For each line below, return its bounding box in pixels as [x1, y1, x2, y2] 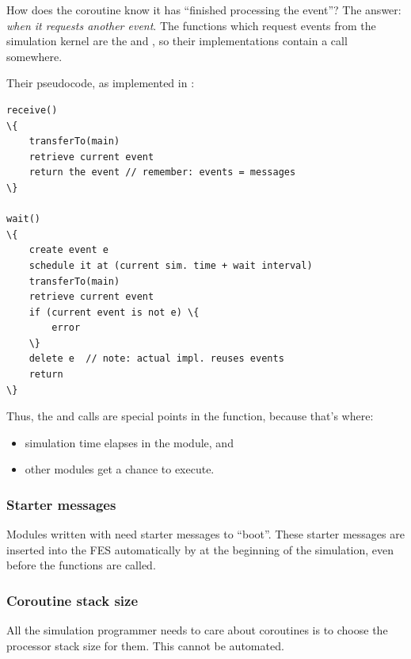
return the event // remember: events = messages [29, 167, 296, 178]
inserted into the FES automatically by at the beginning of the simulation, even [6, 541, 394, 557]
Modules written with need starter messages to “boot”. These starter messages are [6, 526, 405, 542]
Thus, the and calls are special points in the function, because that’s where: [6, 408, 374, 424]
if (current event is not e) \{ [29, 306, 200, 318]
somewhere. [6, 48, 63, 64]
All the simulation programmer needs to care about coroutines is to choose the [6, 622, 388, 638]
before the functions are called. [6, 557, 156, 573]
